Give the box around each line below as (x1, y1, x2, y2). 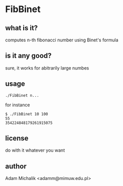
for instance (5, 102, 30, 108)
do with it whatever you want (5, 147, 65, 153)
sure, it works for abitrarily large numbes (5, 65, 89, 71)
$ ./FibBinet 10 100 (5, 111, 49, 116)
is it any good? (5, 51, 52, 60)
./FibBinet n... (5, 93, 39, 98)
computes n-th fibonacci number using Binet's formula (5, 37, 119, 43)
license (5, 134, 29, 143)
